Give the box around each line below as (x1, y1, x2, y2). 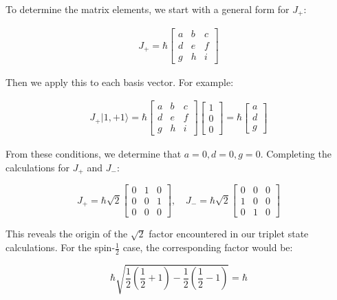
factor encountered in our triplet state (149, 226, 309, 241)
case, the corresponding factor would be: (122, 240, 293, 255)
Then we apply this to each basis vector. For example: (6, 74, 234, 89)
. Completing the (260, 147, 332, 161)
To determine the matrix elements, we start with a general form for (6, 2, 290, 16)
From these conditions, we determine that (6, 147, 182, 161)
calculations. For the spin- (6, 240, 116, 255)
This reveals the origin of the (6, 226, 128, 241)
